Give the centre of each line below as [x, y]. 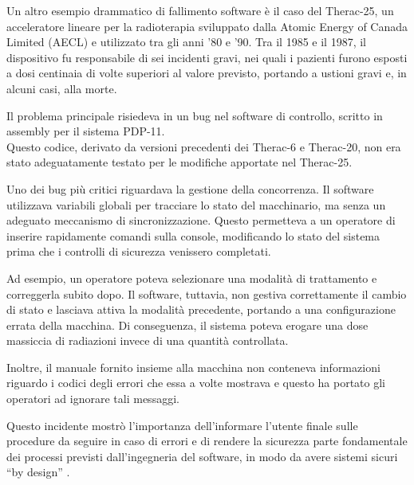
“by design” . [38, 472]
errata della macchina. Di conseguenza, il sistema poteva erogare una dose [187, 325]
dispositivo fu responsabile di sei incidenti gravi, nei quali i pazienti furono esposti [207, 57]
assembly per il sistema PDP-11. [86, 131]
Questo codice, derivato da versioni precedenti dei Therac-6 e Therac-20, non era [204, 146]
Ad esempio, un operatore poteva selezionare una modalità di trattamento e [192, 278]
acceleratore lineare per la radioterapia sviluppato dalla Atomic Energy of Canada [207, 26]
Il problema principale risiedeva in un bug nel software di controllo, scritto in [195, 115]
